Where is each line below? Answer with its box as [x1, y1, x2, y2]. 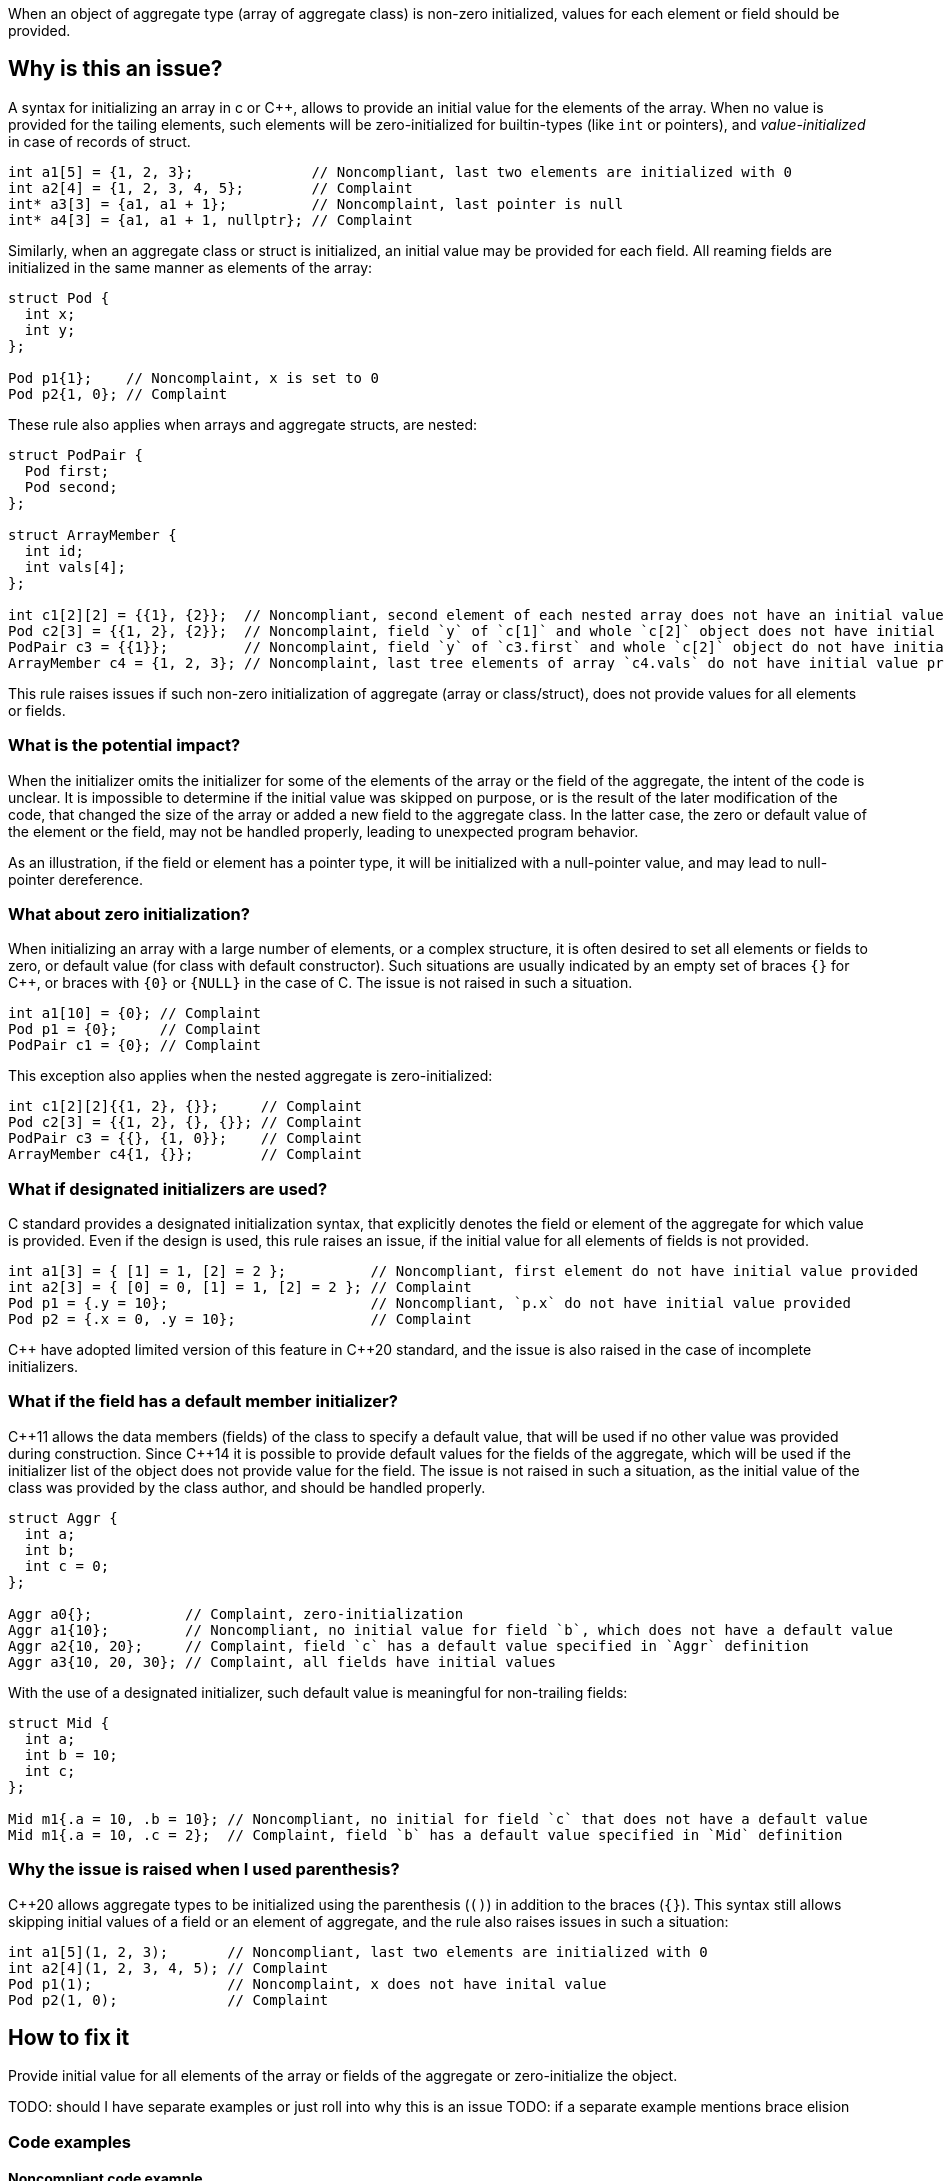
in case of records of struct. [8, 132, 191, 150]
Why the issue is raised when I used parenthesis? [8, 1859, 400, 1880]
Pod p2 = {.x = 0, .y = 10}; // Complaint [8, 1311, 472, 1328]
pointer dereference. [8, 870, 143, 888]
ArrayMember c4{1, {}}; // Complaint [8, 1146, 363, 1163]
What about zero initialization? [8, 903, 250, 924]
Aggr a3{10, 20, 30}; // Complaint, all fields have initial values [8, 1653, 556, 1670]
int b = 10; [24, 1746, 118, 1763]
